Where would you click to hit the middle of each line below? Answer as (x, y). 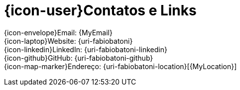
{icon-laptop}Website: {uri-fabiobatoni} (68, 41)
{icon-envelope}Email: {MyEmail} (58, 32)
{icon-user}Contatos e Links (100, 10)
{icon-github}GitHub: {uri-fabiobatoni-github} (79, 58)
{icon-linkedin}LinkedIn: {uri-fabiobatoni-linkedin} (86, 49)
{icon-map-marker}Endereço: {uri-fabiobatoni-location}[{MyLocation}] (120, 66)
